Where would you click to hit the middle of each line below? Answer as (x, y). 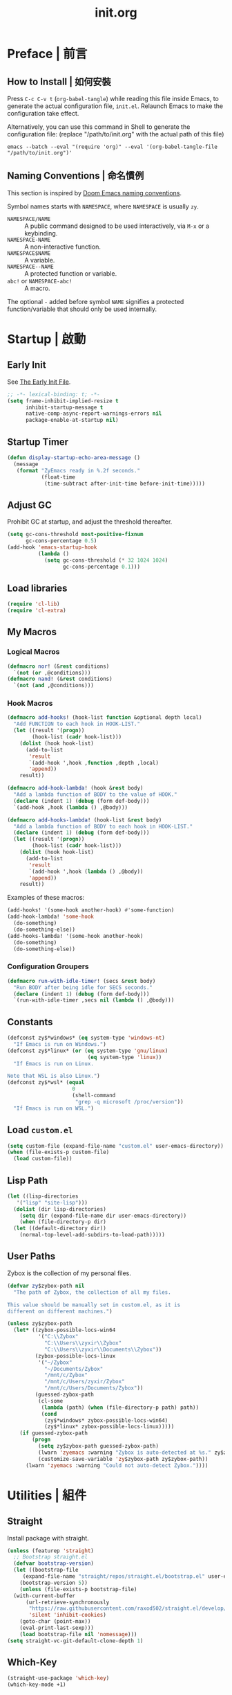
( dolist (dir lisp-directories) (60, 1209)
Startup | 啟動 (47, 339)
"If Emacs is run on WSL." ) (54, 1108)
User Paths (31, 1256)
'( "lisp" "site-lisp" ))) (52, 1203)
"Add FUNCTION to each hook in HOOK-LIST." (77, 724)
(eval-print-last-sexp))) (57, 1628)
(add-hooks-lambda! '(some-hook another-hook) (75, 936)
